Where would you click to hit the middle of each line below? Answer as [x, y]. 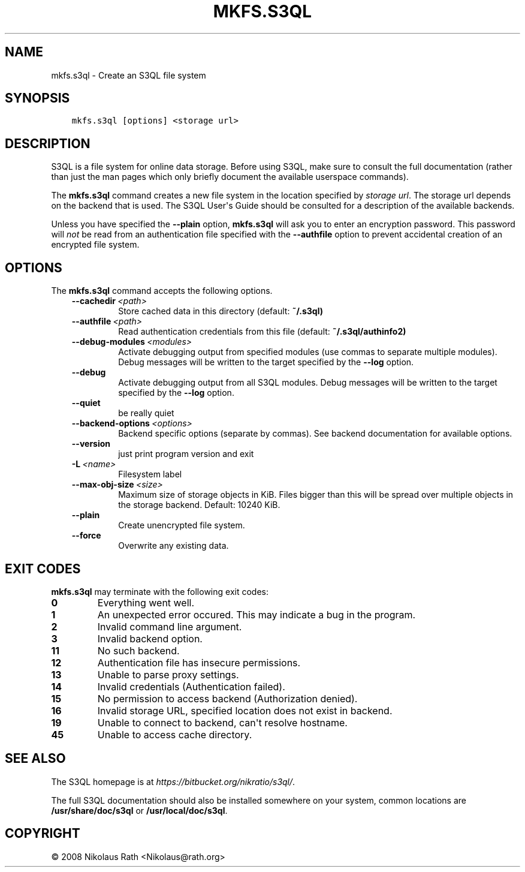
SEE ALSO [35, 759]
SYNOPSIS [37, 98]
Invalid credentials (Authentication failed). [191, 686]
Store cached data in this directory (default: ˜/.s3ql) [221, 311]
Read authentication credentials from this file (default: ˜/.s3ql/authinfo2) [262, 332]
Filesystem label [150, 474]
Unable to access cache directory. [175, 734]
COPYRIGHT [43, 834]
